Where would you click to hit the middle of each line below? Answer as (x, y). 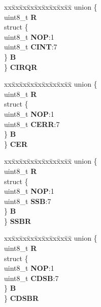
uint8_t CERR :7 (32, 124)
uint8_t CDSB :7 (31, 278)
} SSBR (18, 221)
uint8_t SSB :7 (28, 201)
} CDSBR (22, 298)
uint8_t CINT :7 (31, 47)
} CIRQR (21, 67)
